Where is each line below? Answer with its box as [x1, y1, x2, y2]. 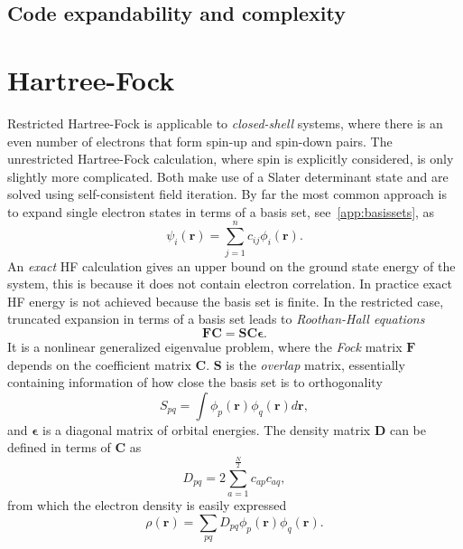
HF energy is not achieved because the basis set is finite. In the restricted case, [7, 291, 444, 310]
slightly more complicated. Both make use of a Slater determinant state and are [7, 166, 449, 185]
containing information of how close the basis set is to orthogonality [7, 373, 383, 392]
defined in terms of [7, 438, 111, 457]
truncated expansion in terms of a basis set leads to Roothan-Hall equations [7, 309, 425, 328]
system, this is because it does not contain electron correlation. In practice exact [7, 274, 452, 293]
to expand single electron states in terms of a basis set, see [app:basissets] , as [7, 202, 435, 221]
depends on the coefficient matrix [7, 355, 191, 374]
